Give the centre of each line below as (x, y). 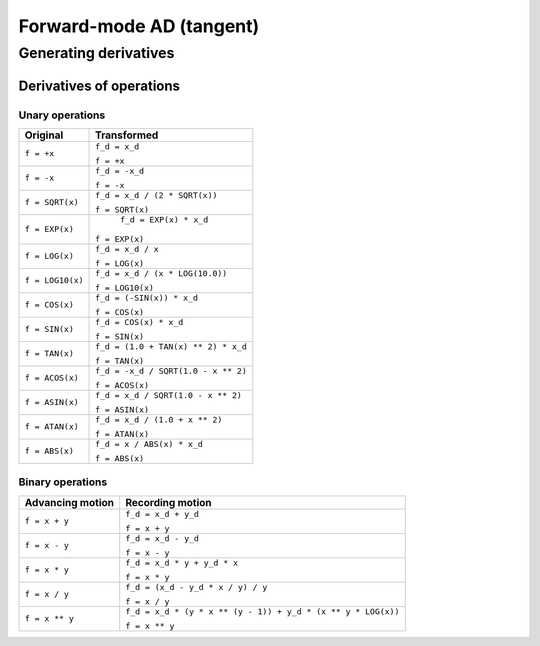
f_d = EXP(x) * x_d (164, 219)
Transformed (127, 135)
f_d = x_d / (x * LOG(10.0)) (161, 273)
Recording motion (168, 502)
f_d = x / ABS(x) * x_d (149, 443)
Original (44, 135)
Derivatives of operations (99, 85)
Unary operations (62, 115)
